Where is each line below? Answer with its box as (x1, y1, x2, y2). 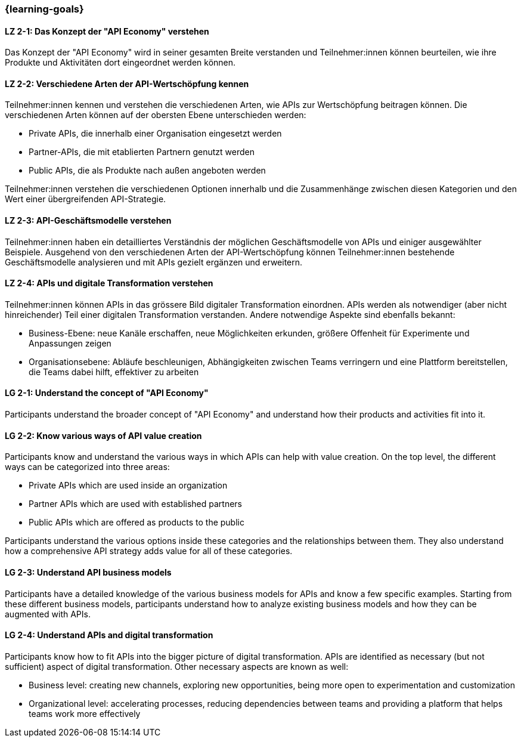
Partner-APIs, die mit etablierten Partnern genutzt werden (29, 147, 255, 157)
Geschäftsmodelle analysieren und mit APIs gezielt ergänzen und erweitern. (5, 256, 303, 267)
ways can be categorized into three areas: (5, 462, 170, 472)
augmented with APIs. (5, 608, 91, 619)
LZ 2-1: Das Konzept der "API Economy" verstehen (5, 26, 209, 36)
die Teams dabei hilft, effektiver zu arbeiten (29, 366, 199, 377)
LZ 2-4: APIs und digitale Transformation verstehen (5, 278, 213, 289)
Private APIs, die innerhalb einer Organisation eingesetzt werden (29, 128, 282, 139)
